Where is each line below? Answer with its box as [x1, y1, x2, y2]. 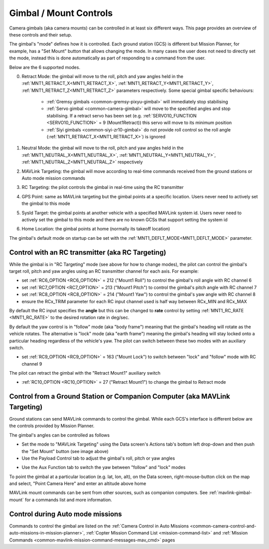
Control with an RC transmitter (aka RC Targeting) [9, 248, 166, 257]
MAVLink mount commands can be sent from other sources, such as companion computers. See [9, 490, 208, 496]
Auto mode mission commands [21, 175, 86, 181]
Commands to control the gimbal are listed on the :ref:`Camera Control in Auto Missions [9, 523, 189, 529]
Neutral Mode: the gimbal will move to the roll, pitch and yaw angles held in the [21, 145, 184, 151]
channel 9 [21, 361, 42, 367]
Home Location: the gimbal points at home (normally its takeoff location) [21, 226, 170, 232]
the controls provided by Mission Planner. [9, 423, 95, 429]
